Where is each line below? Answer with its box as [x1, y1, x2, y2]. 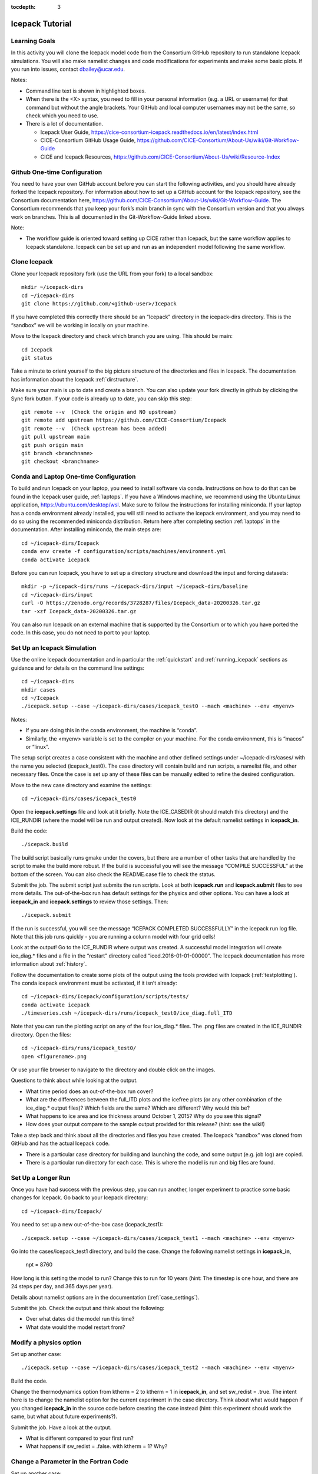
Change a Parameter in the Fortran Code [11, 1457, 129, 1466]
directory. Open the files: [11, 1031, 71, 1038]
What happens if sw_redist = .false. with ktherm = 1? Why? [25, 1443, 168, 1450]
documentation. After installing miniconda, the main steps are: [11, 526, 161, 533]
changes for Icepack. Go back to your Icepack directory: [11, 1194, 148, 1201]
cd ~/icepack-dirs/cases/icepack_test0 [21, 795, 137, 802]
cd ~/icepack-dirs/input [21, 591, 93, 598]
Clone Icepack [11, 258, 53, 266]
